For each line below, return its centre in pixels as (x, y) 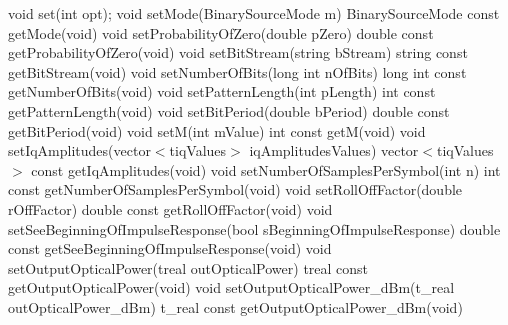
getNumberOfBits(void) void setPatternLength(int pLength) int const (222, 91)
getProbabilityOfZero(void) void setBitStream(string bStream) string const (238, 52)
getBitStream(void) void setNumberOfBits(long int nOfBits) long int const (237, 71)
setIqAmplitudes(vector (79, 150)
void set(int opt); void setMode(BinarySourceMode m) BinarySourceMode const (254, 13)
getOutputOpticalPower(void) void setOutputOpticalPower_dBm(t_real (231, 287)
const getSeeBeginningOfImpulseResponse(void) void (170, 248)
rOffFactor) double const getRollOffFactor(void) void (170, 208)
